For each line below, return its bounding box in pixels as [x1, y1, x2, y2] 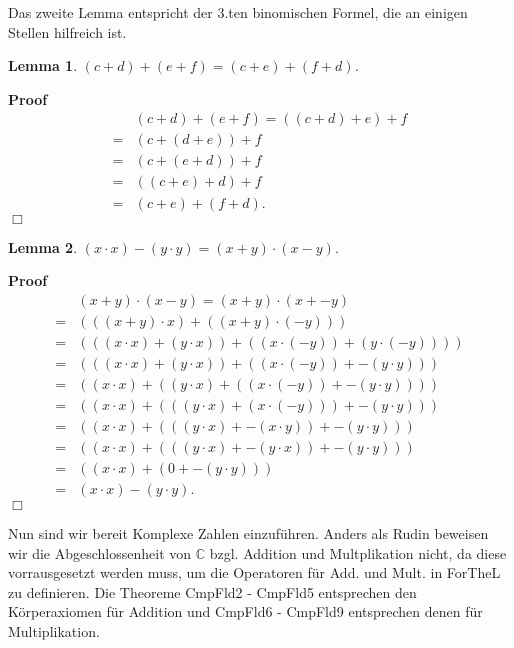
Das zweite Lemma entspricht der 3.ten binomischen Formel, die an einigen [8, 2, 468, 22]
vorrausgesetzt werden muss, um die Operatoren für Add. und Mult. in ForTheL [8, 562, 501, 583]
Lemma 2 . [8, 236, 78, 257]
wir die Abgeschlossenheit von [8, 542, 192, 563]
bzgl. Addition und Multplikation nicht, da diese [209, 542, 507, 563]
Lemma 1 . [8, 55, 78, 76]
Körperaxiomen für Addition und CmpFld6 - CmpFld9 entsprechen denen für [8, 601, 483, 622]
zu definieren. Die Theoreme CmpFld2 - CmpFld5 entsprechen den [8, 581, 417, 602]
